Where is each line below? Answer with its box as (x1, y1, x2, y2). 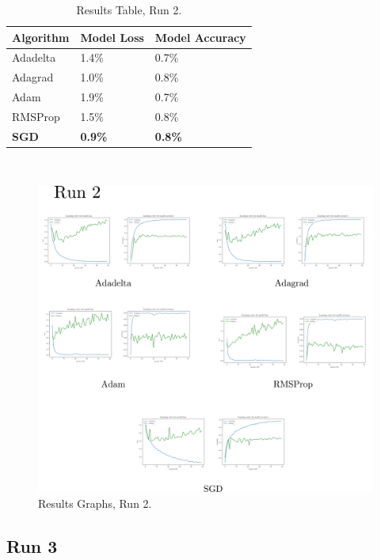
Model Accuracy (154, 28, 246, 45)
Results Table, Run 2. (76, 2, 182, 17)
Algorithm (12, 28, 70, 45)
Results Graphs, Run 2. (38, 494, 152, 511)
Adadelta (12, 49, 56, 66)
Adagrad (12, 69, 54, 85)
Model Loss (80, 28, 144, 45)
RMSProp (12, 108, 60, 124)
